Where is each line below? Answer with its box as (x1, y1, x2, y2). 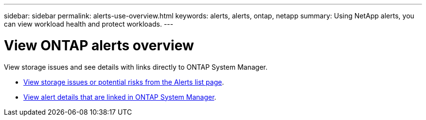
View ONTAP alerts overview (4, 37, 194, 54)
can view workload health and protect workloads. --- (4, 20, 174, 28)
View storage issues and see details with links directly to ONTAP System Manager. (4, 62, 267, 71)
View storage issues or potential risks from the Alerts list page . (23, 77, 224, 86)
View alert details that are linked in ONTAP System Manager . (23, 92, 216, 101)
